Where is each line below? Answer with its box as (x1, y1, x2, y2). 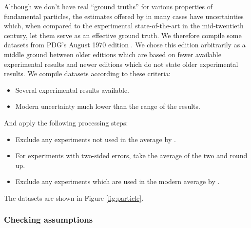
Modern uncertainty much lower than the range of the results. (15, 101, 200, 111)
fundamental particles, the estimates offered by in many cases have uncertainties (4, 11, 244, 21)
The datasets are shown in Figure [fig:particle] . (4, 192, 144, 203)
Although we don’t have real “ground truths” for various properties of (4, 1, 212, 11)
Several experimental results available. (15, 84, 130, 95)
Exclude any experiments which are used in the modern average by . (15, 176, 220, 187)
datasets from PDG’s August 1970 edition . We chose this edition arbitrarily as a (4, 40, 246, 50)
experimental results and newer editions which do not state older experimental (4, 59, 238, 69)
